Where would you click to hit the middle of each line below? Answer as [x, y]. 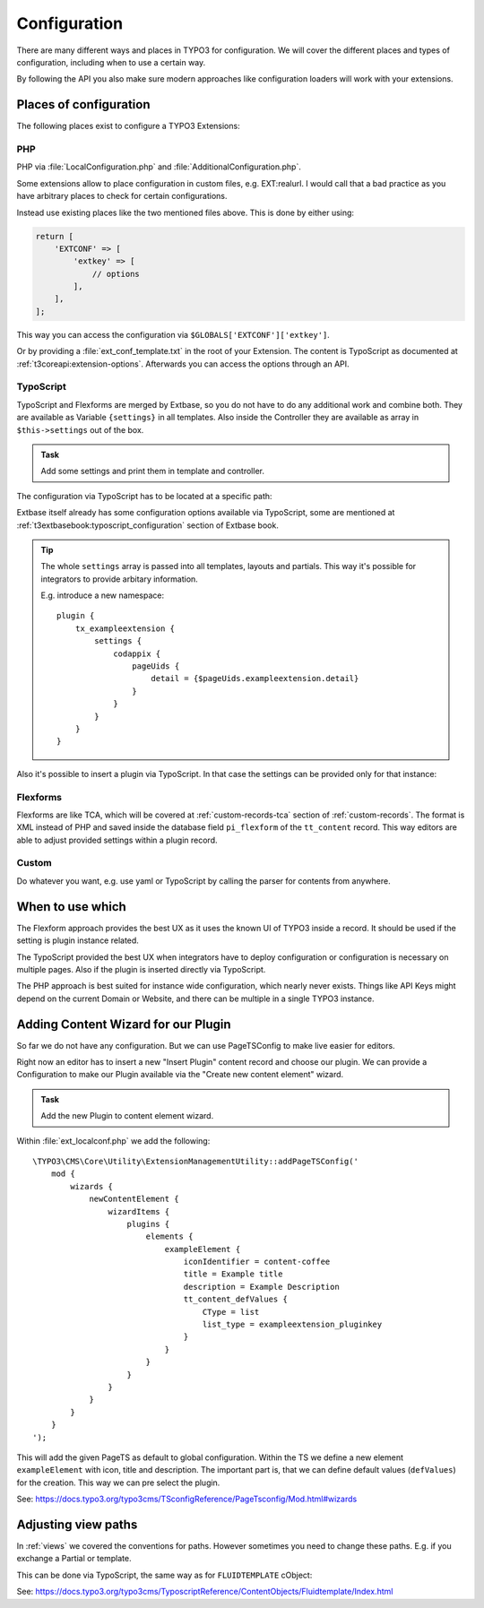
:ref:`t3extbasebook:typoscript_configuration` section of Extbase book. [148, 525]
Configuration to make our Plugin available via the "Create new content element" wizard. [180, 1075]
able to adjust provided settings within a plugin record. [117, 840]
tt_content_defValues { [236, 1299]
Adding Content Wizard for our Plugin [124, 1024]
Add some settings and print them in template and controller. [152, 471]
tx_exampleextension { [125, 628]
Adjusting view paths [77, 1524]
